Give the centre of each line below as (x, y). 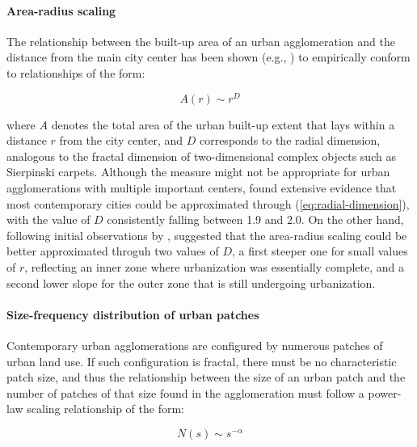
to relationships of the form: (76, 72)
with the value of (48, 219)
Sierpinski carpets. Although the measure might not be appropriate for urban (198, 172)
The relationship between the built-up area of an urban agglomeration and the (201, 41)
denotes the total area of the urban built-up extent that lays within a (223, 124)
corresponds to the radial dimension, (290, 140)
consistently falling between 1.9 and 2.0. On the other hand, (255, 219)
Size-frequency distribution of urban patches (133, 314)
